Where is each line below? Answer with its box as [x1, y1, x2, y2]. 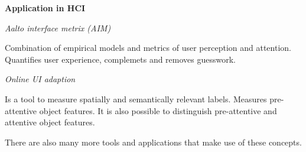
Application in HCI [5, 2, 86, 14]
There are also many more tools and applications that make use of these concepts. [5, 135, 302, 148]
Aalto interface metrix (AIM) [5, 21, 111, 34]
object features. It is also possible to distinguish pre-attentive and [39, 104, 277, 117]
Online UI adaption [5, 73, 76, 85]
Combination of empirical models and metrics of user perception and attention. [5, 41, 291, 54]
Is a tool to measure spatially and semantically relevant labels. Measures [5, 92, 267, 105]
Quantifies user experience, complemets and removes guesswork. [5, 53, 236, 65]
